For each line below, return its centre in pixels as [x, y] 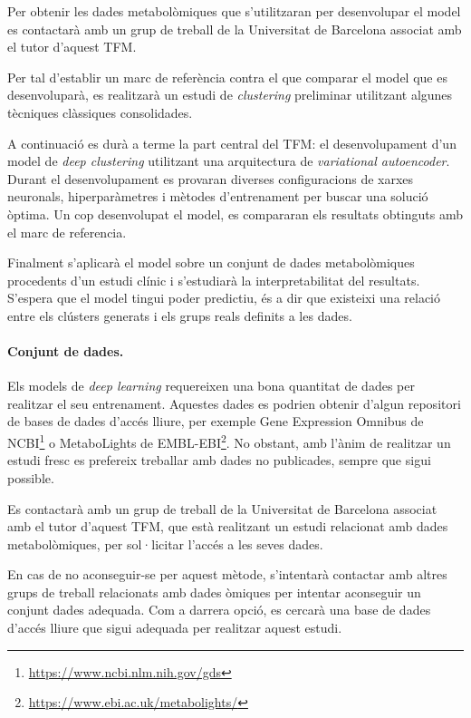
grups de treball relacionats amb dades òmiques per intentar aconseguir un [214, 592]
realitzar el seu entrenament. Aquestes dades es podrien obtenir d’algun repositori [234, 403]
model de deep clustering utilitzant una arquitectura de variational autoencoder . [229, 161]
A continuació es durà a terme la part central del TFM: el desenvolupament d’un [232, 143]
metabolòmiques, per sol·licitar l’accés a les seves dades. [165, 543]
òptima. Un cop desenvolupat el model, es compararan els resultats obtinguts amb [235, 213]
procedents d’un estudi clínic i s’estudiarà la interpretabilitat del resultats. [214, 280]
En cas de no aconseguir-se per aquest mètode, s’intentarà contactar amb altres [227, 574]
